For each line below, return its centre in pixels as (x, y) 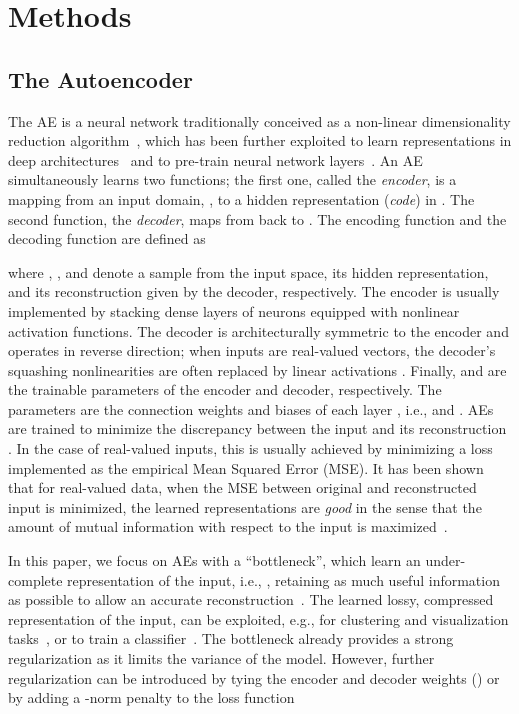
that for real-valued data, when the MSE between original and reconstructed (242, 487)
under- (445, 560)
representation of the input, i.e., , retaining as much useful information (283, 579)
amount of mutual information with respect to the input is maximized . (228, 526)
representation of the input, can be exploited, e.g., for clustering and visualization (258, 618)
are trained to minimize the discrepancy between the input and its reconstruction (257, 428)
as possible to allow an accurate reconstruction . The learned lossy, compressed (251, 599)
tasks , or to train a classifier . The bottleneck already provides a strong (231, 638)
